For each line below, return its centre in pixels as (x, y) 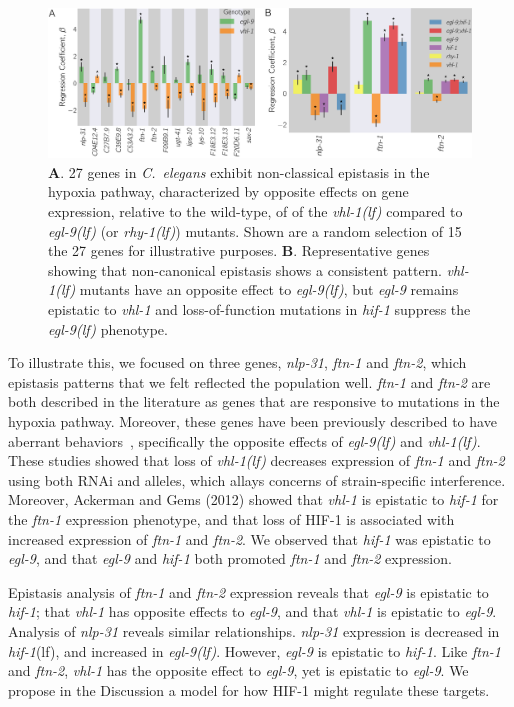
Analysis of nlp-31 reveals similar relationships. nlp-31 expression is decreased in (254, 630)
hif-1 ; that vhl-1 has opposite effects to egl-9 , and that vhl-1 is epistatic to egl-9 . (252, 611)
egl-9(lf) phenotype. (108, 328)
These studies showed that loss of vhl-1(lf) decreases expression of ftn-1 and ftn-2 (256, 460)
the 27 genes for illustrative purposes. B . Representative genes (239, 250)
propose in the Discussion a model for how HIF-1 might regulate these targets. (249, 689)
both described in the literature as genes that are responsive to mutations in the (254, 401)
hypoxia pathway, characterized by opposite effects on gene (228, 191)
